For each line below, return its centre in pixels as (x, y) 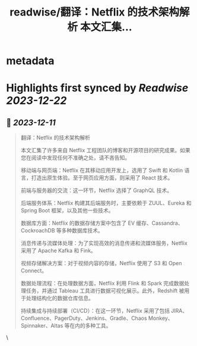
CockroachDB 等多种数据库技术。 (62, 231)
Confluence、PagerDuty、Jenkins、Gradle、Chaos (84, 318)
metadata (30, 61)
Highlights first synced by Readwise (97, 88)
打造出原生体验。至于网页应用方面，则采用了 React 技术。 (102, 178)
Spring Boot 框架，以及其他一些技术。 (67, 210)
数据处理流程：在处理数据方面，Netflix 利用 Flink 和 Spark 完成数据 (102, 284)
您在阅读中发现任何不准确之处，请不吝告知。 (75, 158)
